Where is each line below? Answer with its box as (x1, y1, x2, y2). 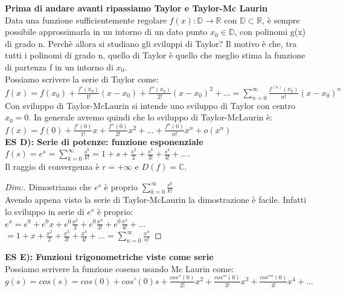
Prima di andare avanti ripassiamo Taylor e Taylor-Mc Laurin (5, 2, 268, 14)
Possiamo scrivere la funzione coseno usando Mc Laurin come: (5, 262, 234, 275)
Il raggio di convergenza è (5, 160, 100, 172)
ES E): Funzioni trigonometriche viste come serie (5, 250, 214, 263)
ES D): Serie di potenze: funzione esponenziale (5, 135, 203, 148)
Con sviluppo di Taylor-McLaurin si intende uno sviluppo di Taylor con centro (5, 99, 295, 111)
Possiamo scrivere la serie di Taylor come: (5, 72, 159, 85)
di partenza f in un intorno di (5, 60, 114, 73)
